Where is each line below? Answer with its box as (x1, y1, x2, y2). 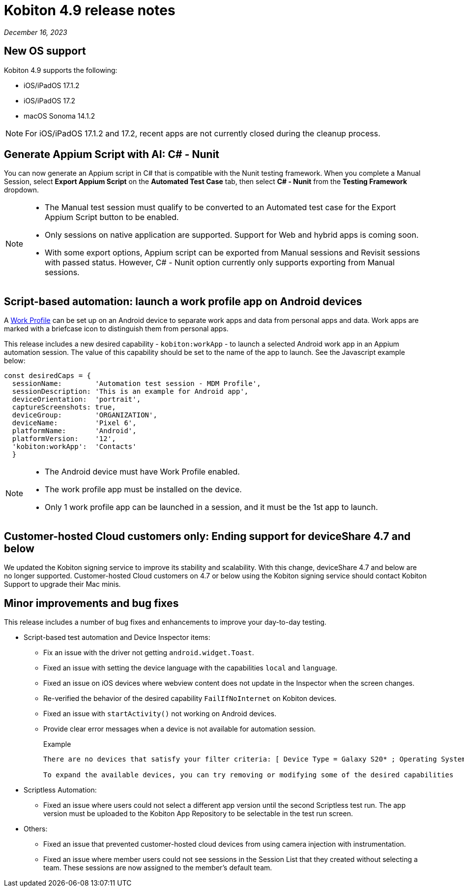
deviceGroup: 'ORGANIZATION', (12, 411, 157, 419)
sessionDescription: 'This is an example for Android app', (12, 387, 249, 396)
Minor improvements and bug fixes (4, 597, 179, 609)
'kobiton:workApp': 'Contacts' (12, 443, 137, 451)
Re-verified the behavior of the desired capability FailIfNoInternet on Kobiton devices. (43, 694, 337, 702)
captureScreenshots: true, (12, 403, 116, 412)
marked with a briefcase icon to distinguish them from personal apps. (4, 324, 229, 333)
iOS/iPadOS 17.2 (24, 96, 75, 105)
